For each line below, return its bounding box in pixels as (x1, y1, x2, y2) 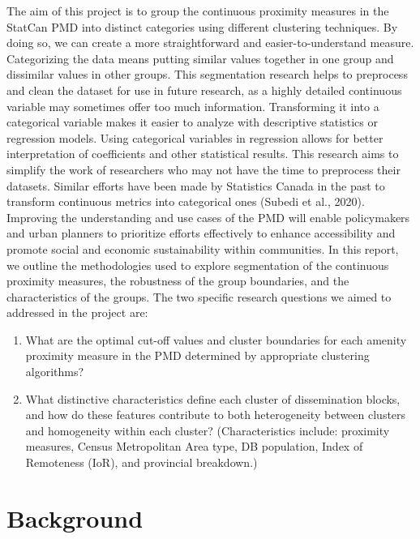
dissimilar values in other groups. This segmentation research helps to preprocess (6, 66, 408, 83)
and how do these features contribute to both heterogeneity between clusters (25, 406, 406, 423)
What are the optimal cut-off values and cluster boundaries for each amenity (25, 331, 407, 348)
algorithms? (25, 363, 84, 380)
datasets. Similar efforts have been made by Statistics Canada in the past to (6, 177, 385, 194)
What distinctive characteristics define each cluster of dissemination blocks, (25, 390, 401, 407)
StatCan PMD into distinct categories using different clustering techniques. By (6, 18, 398, 35)
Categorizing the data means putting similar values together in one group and (6, 49, 394, 66)
